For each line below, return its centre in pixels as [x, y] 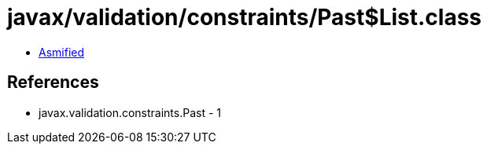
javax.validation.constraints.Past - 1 [130, 112]
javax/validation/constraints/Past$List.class [245, 17]
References [53, 82]
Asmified [62, 52]
